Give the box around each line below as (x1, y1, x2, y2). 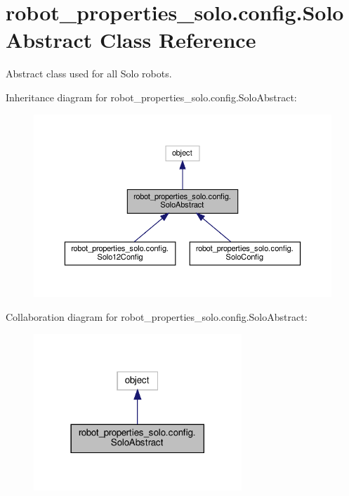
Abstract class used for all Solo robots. (6, 66, 172, 81)
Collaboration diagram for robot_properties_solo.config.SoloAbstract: (6, 310, 308, 324)
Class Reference (99, 25, 256, 54)
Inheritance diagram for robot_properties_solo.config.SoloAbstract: (6, 89, 297, 104)
